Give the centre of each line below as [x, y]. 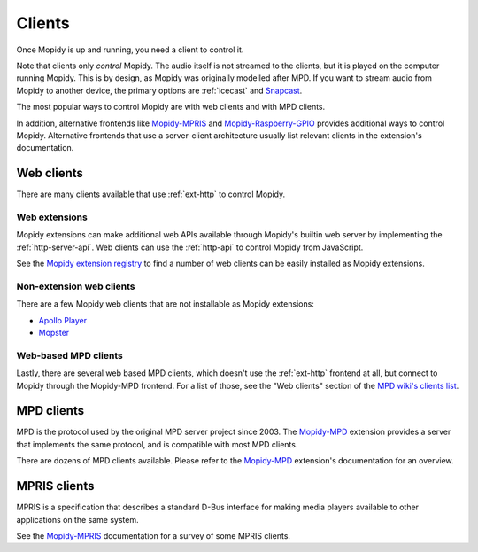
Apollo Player [63, 320]
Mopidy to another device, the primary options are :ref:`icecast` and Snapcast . [159, 90]
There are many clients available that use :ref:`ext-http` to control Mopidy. [151, 194]
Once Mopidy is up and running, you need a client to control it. [130, 50]
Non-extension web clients [76, 286]
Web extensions [52, 217]
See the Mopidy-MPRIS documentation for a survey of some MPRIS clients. [154, 535]
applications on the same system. [77, 519]
